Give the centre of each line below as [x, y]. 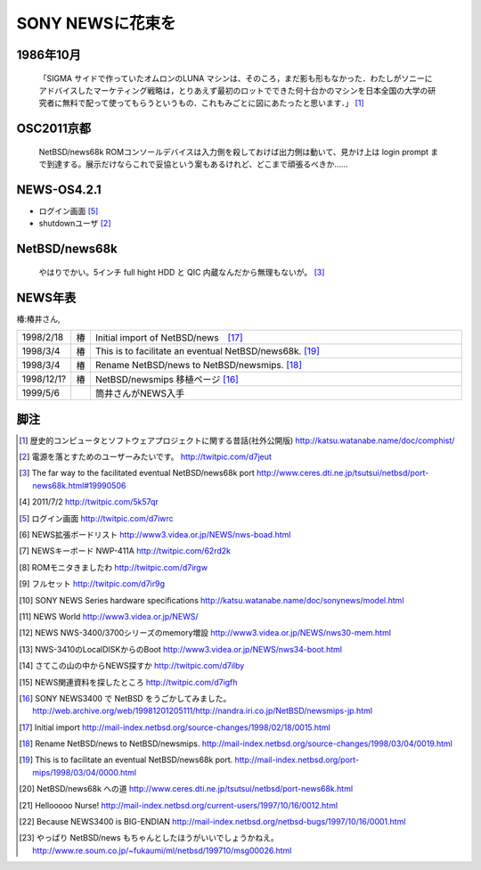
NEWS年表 [46, 297]
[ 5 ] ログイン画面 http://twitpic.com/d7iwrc [96, 518]
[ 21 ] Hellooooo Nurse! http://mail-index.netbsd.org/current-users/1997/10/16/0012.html [179, 805]
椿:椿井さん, [39, 319]
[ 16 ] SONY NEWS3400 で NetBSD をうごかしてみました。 [125, 698]
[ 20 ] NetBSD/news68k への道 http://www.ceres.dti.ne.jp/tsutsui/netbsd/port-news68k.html [186, 789]
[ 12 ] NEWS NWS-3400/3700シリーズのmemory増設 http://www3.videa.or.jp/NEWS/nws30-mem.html [205, 633]
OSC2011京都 [53, 129]
